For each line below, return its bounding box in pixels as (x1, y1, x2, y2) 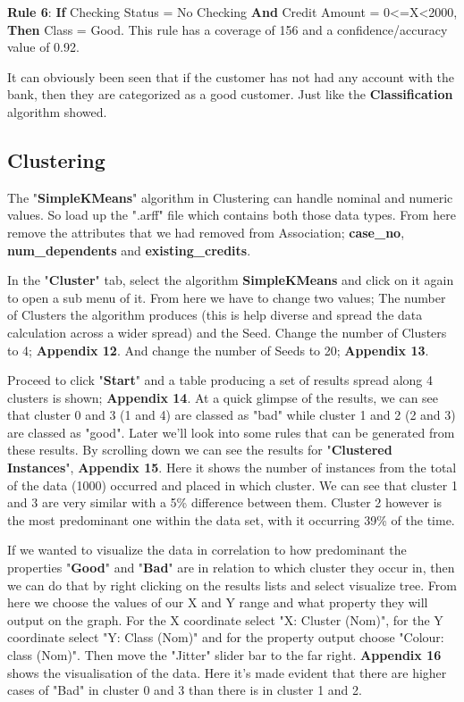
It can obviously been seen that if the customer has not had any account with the (7, 67, 455, 86)
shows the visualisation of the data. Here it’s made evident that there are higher (7, 663, 447, 681)
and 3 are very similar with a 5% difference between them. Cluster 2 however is (7, 493, 443, 512)
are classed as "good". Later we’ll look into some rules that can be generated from (7, 422, 455, 441)
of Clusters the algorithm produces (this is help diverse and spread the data (7, 305, 423, 324)
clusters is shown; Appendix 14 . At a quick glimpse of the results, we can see (7, 388, 439, 406)
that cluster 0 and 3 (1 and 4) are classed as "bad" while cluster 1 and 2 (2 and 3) (7, 405, 456, 424)
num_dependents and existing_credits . (7, 240, 251, 259)
